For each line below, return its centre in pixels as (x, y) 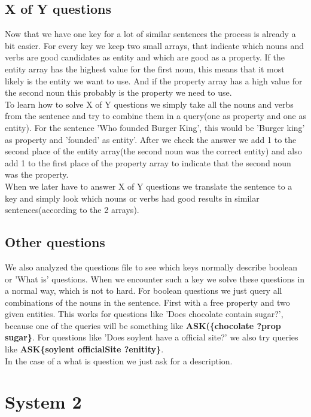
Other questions (55, 242)
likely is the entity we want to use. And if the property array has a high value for (154, 80)
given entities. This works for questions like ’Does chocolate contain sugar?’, (144, 314)
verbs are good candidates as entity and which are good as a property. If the (145, 57)
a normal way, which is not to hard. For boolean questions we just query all (144, 290)
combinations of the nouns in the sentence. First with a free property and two (147, 302)
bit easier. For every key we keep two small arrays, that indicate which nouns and (154, 45)
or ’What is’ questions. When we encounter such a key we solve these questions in (155, 278)
